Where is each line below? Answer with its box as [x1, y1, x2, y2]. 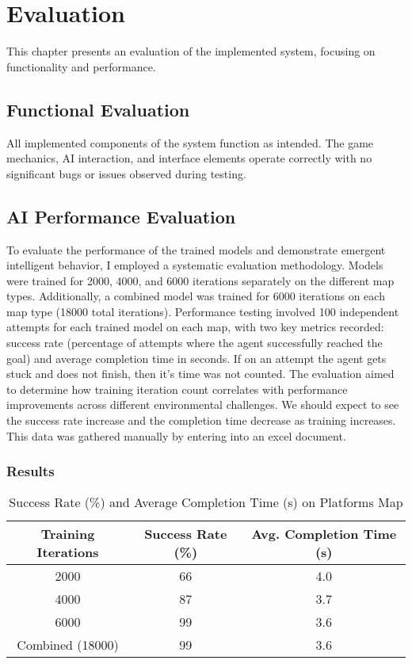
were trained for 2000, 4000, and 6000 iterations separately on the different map [6, 272, 395, 288]
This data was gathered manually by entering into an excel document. [6, 427, 346, 444]
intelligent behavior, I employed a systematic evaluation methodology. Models [6, 257, 383, 273]
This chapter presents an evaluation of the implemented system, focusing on [6, 43, 376, 59]
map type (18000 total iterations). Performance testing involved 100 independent [6, 303, 399, 319]
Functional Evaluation [6, 97, 190, 121]
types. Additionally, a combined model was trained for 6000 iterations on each [6, 288, 385, 304]
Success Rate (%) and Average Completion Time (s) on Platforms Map [9, 493, 403, 512]
